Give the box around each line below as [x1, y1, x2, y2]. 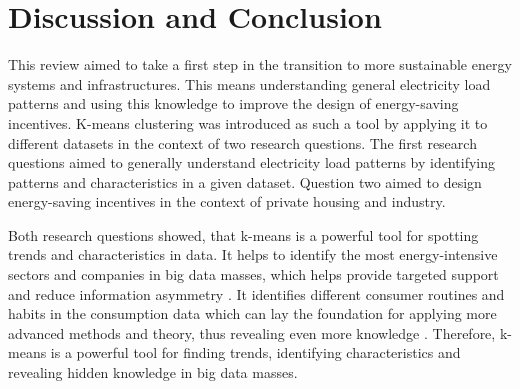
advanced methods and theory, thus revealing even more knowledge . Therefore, [8, 322, 496, 343]
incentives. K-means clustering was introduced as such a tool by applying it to [8, 112, 488, 133]
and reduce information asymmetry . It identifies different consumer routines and [8, 283, 505, 304]
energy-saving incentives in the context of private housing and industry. [8, 191, 446, 212]
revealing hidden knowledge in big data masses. [8, 362, 298, 383]
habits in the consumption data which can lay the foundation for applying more [8, 303, 497, 324]
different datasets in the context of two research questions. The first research [8, 132, 477, 153]
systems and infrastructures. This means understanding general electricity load [8, 73, 491, 94]
